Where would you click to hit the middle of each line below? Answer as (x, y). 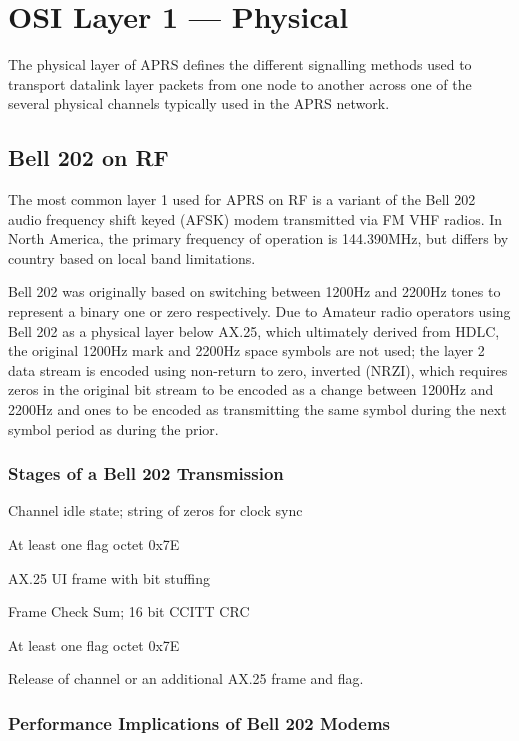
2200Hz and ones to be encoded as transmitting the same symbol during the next (257, 409)
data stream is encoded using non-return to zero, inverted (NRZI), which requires (258, 369)
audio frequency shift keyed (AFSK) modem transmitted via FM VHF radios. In (255, 218)
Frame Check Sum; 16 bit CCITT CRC (129, 611)
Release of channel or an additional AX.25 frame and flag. (186, 678)
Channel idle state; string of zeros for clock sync (155, 510)
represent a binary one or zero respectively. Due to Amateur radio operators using (259, 311)
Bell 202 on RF (88, 157)
